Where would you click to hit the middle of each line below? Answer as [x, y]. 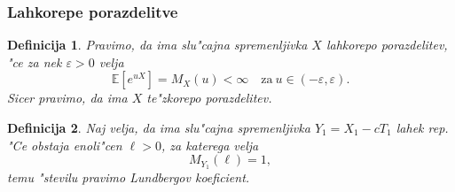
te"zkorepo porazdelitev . [209, 98]
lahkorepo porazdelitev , [387, 45]
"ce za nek [35, 61]
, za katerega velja [210, 145]
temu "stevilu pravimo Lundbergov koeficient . [129, 177]
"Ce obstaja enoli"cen [65, 145]
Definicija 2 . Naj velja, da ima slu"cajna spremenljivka [159, 127]
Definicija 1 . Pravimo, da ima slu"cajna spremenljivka [157, 45]
